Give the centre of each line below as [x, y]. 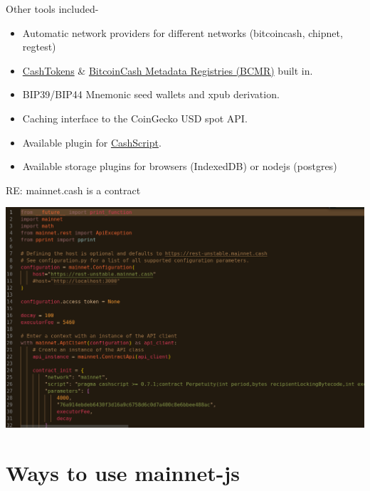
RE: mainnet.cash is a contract [73, 190]
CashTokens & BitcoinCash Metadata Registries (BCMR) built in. [168, 70]
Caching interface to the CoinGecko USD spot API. [135, 118]
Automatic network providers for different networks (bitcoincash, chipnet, [183, 32]
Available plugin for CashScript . [92, 142]
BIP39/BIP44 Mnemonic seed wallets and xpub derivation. [151, 94]
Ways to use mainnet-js [123, 472]
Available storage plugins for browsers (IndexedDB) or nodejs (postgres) [180, 166]
